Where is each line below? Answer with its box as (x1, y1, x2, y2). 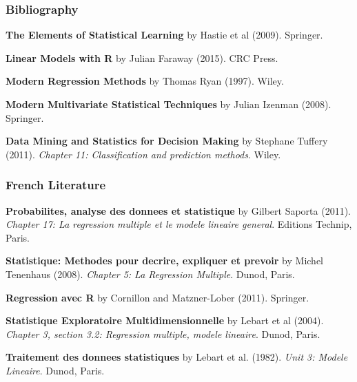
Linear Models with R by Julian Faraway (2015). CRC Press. (6, 50, 278, 65)
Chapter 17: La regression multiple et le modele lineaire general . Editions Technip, (6, 217, 352, 231)
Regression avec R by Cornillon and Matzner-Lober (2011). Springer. (6, 290, 309, 304)
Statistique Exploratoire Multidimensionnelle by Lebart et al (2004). (6, 313, 324, 328)
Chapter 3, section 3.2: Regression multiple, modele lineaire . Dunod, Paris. (6, 326, 320, 341)
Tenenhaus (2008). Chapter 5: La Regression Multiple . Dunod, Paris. (6, 266, 295, 281)
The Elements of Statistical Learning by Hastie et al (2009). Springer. (6, 28, 323, 42)
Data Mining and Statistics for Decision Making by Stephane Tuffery (6, 134, 328, 148)
